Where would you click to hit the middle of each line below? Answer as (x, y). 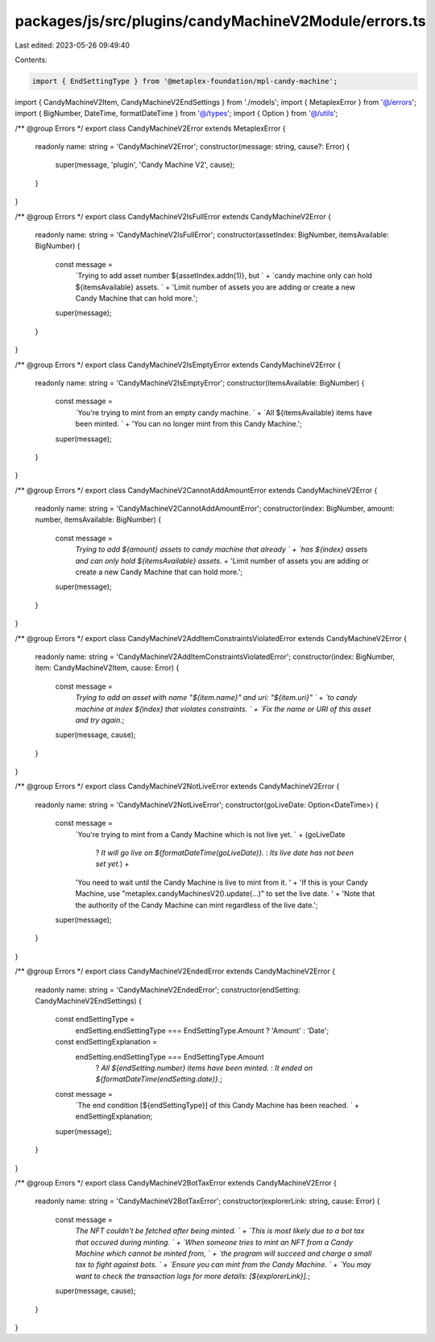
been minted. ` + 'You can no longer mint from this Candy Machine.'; (188, 424)
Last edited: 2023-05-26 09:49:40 (72, 45)
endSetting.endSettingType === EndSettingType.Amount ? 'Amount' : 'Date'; (202, 1030)
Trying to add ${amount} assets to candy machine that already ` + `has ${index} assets (222, 549)
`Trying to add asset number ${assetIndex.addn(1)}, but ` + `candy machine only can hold (224, 276)
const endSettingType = (95, 1019)
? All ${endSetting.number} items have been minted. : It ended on (204, 1068)
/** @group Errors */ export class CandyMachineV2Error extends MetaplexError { (150, 128)
